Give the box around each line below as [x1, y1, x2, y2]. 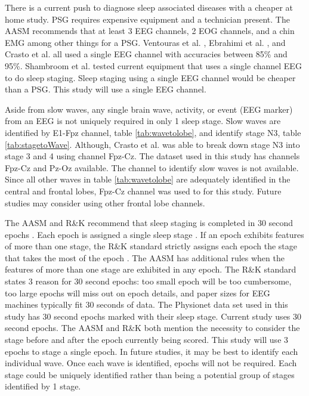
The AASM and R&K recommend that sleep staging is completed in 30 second [5, 216, 293, 229]
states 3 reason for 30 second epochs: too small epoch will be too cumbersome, [5, 275, 292, 287]
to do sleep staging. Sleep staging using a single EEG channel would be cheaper [5, 71, 296, 83]
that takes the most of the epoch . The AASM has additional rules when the [5, 251, 285, 264]
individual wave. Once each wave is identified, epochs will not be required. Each [5, 357, 297, 369]
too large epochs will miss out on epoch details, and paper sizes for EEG [5, 286, 270, 299]
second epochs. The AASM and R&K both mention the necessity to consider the [5, 321, 300, 334]
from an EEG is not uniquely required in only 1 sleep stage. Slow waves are [5, 115, 281, 127]
